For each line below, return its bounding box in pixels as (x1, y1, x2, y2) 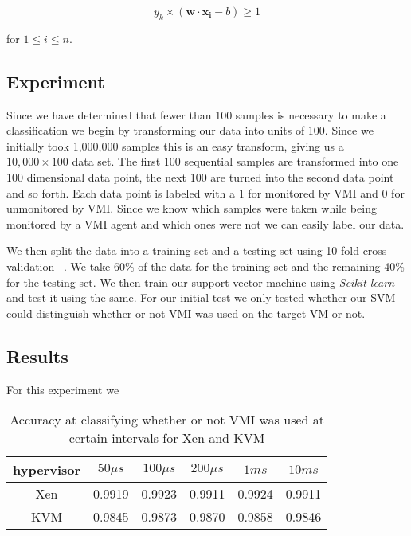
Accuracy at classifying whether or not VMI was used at (10, 410, 324, 429)
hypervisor (13, 460, 81, 479)
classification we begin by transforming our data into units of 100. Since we (6, 122, 374, 139)
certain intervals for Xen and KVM (68, 428, 265, 448)
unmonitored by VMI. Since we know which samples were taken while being (6, 200, 377, 217)
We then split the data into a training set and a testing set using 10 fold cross (6, 242, 387, 259)
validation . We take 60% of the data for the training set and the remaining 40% (6, 257, 405, 274)
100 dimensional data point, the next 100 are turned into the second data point (6, 168, 394, 185)
